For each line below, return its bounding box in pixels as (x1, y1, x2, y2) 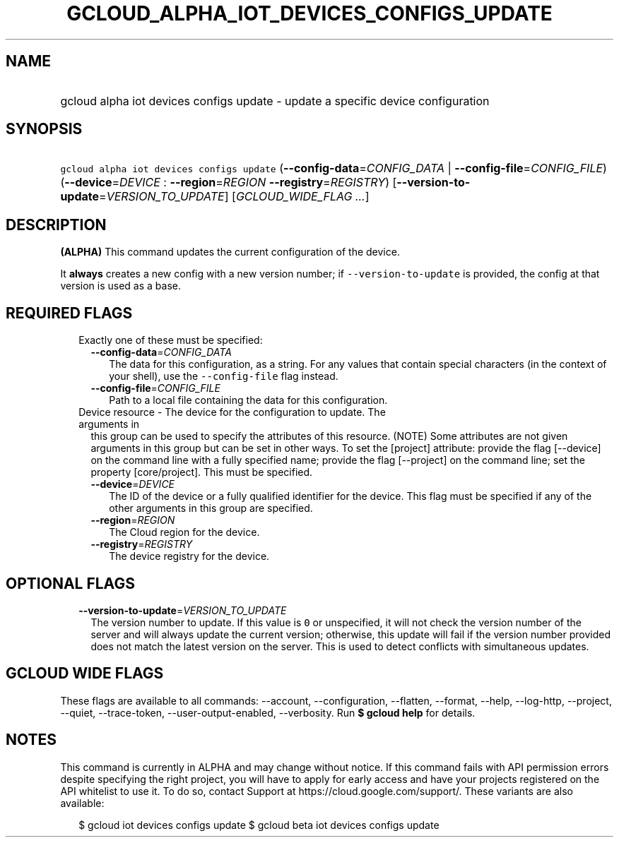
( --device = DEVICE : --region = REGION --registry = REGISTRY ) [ (60, 175, 397, 190)
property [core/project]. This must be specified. (90, 466, 313, 479)
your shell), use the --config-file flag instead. (109, 370, 338, 383)
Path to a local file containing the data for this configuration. (109, 394, 388, 407)
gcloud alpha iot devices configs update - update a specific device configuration (60, 93, 490, 108)
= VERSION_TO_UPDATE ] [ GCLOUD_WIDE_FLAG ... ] (99, 189, 370, 204)
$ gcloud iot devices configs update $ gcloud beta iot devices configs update (78, 818, 440, 831)
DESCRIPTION (6, 215, 107, 234)
